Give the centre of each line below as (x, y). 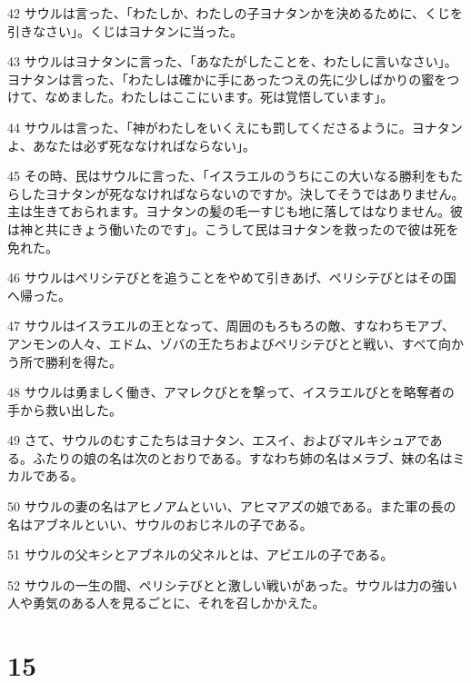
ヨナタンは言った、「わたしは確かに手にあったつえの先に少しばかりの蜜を (227, 79)
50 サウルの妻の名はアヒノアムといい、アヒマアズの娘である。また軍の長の (232, 506)
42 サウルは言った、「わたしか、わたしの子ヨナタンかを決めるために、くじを (235, 13)
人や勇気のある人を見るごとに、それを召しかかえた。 (166, 603)
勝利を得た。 (83, 361)
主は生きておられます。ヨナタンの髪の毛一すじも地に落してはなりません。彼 (235, 211)
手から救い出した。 (65, 409)
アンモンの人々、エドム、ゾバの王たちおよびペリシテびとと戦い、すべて (223, 343)
